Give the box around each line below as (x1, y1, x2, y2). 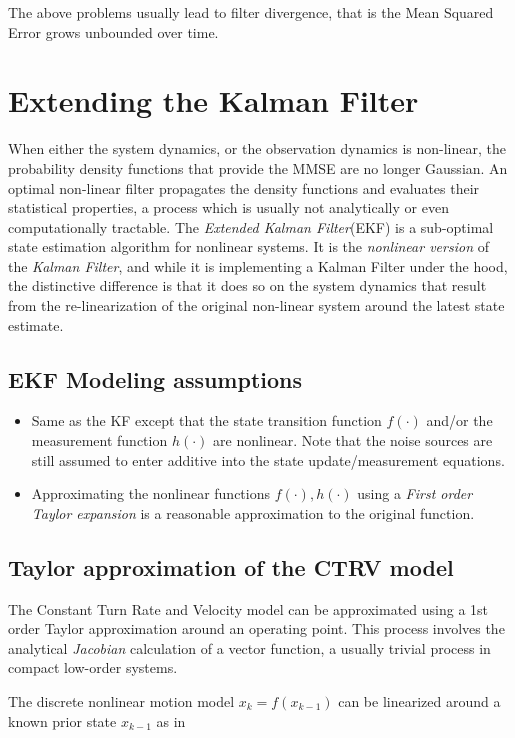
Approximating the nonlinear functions (31, 483, 271, 504)
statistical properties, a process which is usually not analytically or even (8, 197, 449, 218)
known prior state (8, 710, 117, 731)
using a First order (357, 483, 473, 504)
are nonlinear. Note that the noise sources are (213, 430, 493, 451)
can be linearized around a (338, 691, 501, 711)
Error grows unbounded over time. (8, 21, 219, 42)
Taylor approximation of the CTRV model (8, 551, 454, 582)
